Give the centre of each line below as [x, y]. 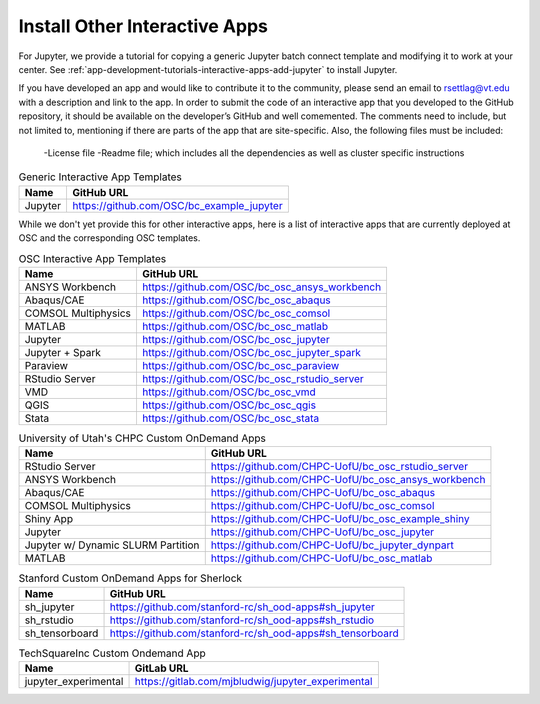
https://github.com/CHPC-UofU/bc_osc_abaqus [322, 493]
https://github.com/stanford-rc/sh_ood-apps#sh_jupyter [242, 607]
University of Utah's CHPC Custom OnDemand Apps [142, 438]
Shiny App [49, 519]
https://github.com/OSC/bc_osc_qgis [229, 405]
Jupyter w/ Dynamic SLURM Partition [112, 545]
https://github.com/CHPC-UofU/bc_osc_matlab [321, 558]
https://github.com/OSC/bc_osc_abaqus [236, 300]
